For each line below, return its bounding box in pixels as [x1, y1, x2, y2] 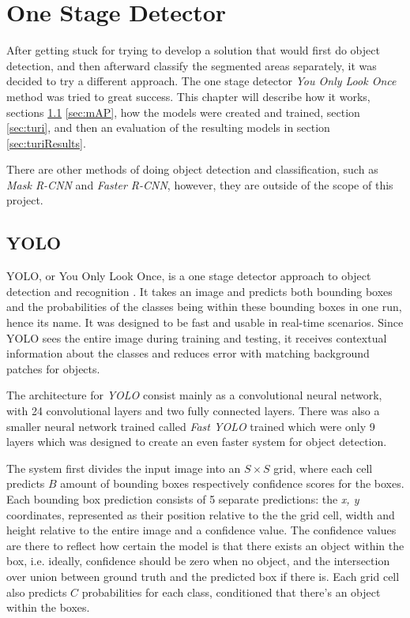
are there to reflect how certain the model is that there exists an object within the [6, 537, 404, 553]
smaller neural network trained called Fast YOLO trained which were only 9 [6, 418, 375, 434]
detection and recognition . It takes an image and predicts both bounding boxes [6, 283, 393, 299]
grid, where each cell [273, 459, 373, 476]
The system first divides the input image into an [6, 459, 241, 476]
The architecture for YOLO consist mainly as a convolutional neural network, [6, 387, 382, 403]
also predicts [6, 583, 67, 600]
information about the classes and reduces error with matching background [6, 345, 370, 361]
